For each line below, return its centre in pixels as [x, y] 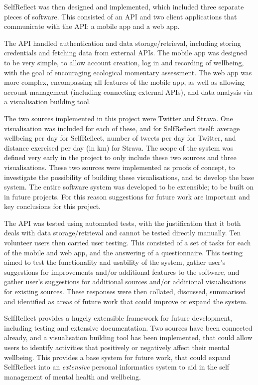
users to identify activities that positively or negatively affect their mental [117, 347]
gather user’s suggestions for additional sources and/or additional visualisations [125, 282]
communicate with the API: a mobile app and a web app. [92, 26]
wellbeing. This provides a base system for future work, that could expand [117, 357]
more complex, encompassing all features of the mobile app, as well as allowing [125, 82]
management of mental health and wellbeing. [72, 376]
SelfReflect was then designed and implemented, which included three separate [124, 6]
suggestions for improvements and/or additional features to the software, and [122, 272]
